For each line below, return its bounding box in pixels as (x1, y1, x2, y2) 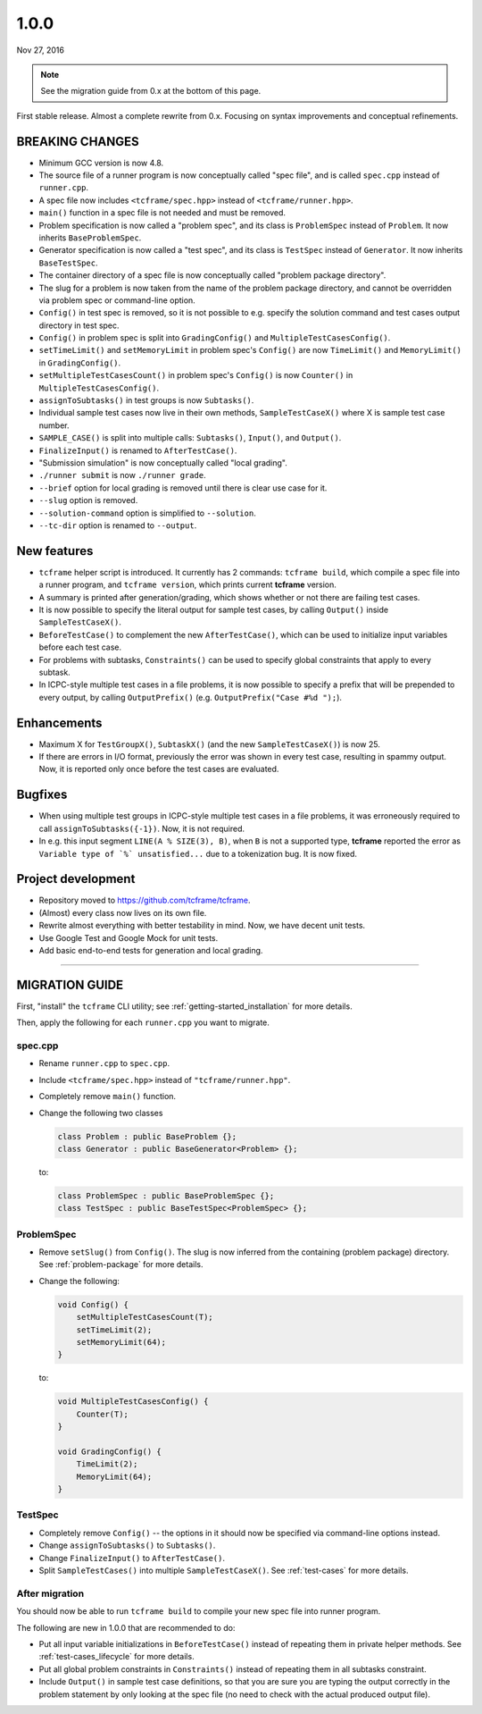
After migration (16, 1587, 85, 1600)
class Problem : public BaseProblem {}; (57, 1131, 237, 1141)
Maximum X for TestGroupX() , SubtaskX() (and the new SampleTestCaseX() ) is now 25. (38, 738, 381, 750)
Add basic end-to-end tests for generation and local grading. (38, 945, 263, 955)
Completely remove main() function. (38, 1091, 177, 1102)
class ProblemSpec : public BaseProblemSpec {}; (57, 1190, 275, 1201)
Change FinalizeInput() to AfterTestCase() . (38, 1552, 225, 1563)
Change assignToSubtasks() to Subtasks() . (38, 1540, 216, 1550)
